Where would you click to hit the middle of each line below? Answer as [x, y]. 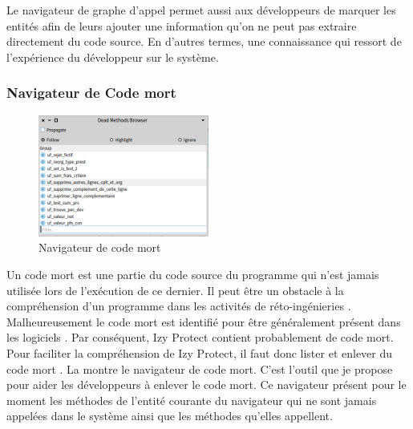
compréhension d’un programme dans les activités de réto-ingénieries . [179, 306]
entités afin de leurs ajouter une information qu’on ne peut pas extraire [182, 25]
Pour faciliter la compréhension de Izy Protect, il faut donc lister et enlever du [200, 353]
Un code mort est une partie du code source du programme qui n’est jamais [193, 275]
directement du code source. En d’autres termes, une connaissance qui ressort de [204, 41]
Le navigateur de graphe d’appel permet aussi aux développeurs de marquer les [201, 10]
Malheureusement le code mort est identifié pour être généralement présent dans [204, 321]
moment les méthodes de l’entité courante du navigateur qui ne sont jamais [192, 400]
